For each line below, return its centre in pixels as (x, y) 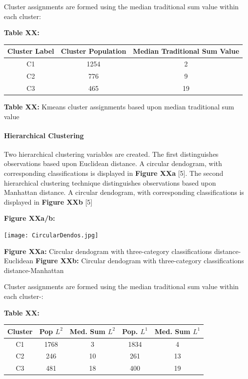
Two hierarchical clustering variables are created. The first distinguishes (111, 154)
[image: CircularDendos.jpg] (51, 236)
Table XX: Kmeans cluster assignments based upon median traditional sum (119, 106)
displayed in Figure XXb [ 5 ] (48, 201)
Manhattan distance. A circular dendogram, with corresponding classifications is (124, 192)
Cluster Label (31, 51)
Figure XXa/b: (30, 218)
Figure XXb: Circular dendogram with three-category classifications (140, 261)
